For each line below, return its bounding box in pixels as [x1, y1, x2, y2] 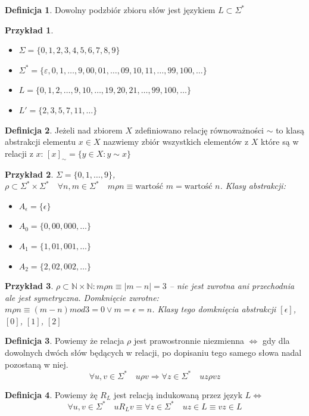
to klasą [276, 123, 305, 136]
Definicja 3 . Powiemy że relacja [5, 334, 124, 347]
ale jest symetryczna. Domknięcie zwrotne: [5, 291, 159, 303]
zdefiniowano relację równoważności [135, 123, 264, 136]
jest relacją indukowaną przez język [114, 388, 243, 401]
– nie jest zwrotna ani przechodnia [169, 280, 295, 292]
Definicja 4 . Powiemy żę [5, 388, 98, 401]
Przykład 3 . [5, 280, 54, 292]
